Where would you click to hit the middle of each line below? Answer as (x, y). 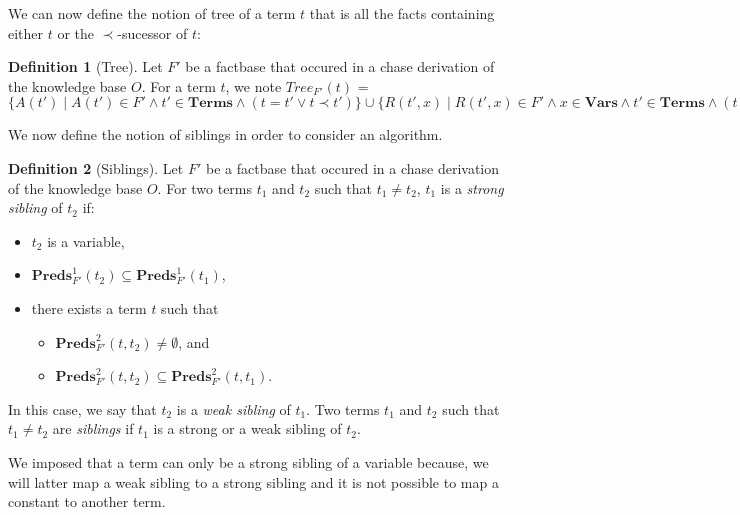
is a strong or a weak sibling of (247, 428)
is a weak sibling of (233, 408)
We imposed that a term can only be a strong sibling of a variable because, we (248, 461)
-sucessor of (152, 32)
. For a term (178, 85)
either (26, 32)
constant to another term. (87, 501)
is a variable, (86, 240)
